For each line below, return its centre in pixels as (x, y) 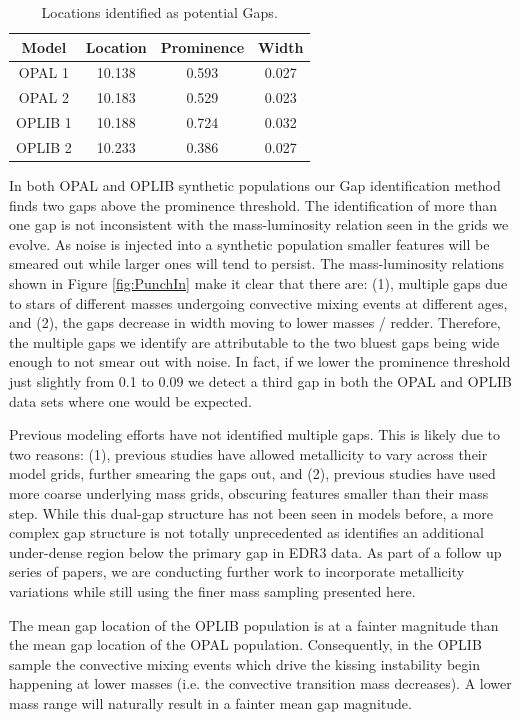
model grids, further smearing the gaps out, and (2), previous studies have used (252, 473)
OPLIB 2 (44, 146)
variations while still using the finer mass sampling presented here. (212, 590)
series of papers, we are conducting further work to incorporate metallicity (237, 571)
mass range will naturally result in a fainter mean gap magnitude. (210, 702)
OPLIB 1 (44, 122)
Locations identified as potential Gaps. (159, 12)
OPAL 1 (43, 72)
